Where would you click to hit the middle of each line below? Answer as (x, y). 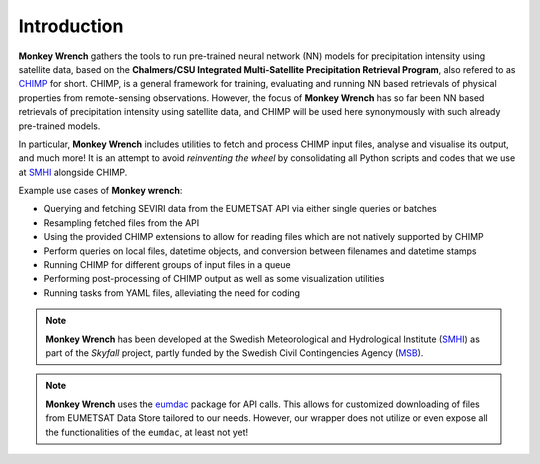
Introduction (71, 26)
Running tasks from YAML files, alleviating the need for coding (171, 292)
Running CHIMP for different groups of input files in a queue (167, 265)
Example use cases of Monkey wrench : (100, 191)
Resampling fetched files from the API (121, 222)
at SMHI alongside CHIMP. (73, 172)
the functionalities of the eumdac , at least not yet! (147, 432)
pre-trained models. (59, 126)
